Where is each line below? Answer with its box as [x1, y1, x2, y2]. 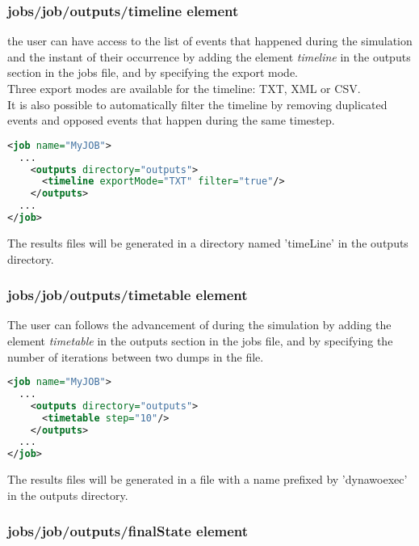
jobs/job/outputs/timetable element [7, 285, 248, 305]
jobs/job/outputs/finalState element [7, 521, 249, 541]
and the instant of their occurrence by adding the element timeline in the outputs [7, 48, 411, 65]
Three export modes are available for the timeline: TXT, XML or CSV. [7, 80, 361, 96]
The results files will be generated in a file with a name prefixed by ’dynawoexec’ [7, 471, 408, 488]
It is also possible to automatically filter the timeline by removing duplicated [7, 95, 388, 112]
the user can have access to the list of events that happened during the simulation [7, 32, 413, 49]
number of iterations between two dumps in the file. [7, 348, 264, 365]
